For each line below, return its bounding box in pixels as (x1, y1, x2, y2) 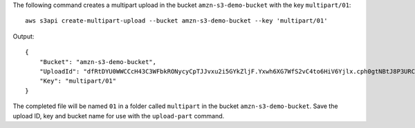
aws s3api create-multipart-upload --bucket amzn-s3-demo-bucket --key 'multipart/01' (25, 17, 328, 25)
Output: (12, 32, 35, 41)
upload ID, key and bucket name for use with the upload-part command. (12, 111, 225, 120)
